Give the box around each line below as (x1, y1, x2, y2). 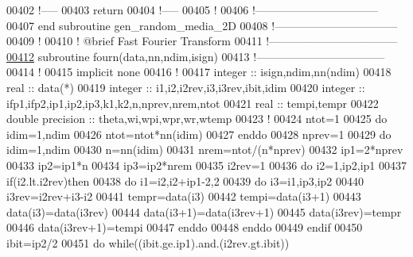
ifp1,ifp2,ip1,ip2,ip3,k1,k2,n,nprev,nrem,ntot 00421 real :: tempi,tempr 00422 (6, 94, 379, 111)
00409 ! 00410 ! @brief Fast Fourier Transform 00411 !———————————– (6, 33, 398, 49)
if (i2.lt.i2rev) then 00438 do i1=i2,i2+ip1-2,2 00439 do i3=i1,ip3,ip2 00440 (6, 172, 364, 189)
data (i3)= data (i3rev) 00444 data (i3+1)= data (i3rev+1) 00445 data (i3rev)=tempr (6, 203, 402, 220)
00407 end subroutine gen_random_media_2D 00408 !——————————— (6, 17, 398, 33)
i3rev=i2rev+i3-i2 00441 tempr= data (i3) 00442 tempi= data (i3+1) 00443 (6, 188, 361, 205)
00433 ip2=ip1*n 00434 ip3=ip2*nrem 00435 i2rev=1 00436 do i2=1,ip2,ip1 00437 (6, 156, 407, 173)
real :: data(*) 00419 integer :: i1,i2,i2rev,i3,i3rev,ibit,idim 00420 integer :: (6, 79, 365, 95)
